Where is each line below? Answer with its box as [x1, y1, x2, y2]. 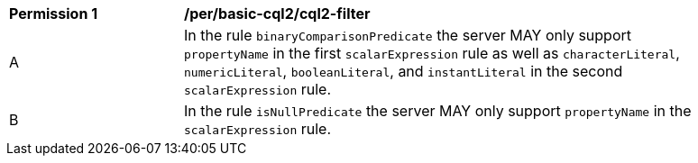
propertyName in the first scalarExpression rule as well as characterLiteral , [184, 44, 680, 62]
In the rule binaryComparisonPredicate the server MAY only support [184, 26, 632, 44]
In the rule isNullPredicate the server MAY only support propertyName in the [184, 102, 692, 120]
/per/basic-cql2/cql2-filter [184, 5, 371, 23]
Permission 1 [9, 5, 98, 23]
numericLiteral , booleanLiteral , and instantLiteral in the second [184, 62, 623, 80]
